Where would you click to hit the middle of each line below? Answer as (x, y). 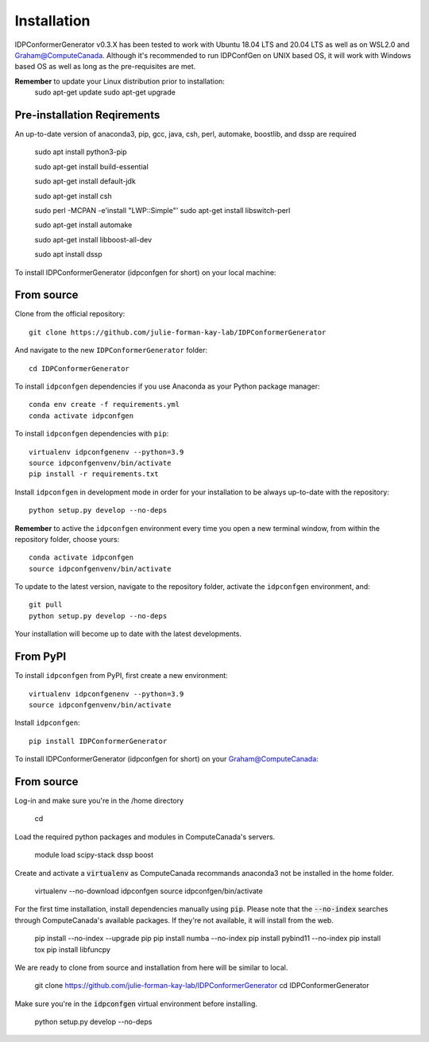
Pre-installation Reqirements (87, 115)
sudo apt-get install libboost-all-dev (93, 239)
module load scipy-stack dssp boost (94, 855)
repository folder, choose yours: (67, 539)
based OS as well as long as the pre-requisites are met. (105, 67)
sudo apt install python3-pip (81, 152)
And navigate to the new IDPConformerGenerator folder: (111, 351)
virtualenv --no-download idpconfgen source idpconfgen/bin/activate (149, 891)
